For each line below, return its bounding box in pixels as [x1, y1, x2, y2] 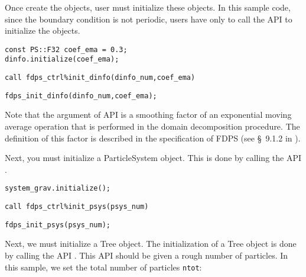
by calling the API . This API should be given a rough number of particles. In [5, 249, 288, 261]
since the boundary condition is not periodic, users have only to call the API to [5, 12, 292, 25]
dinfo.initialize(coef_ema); [5, 55, 119, 64]
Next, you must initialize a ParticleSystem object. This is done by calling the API [5, 152, 302, 164]
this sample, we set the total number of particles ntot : [5, 260, 202, 273]
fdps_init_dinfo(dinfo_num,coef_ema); [5, 91, 157, 100]
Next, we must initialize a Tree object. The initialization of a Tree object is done [5, 237, 297, 250]
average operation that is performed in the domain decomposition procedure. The [5, 120, 300, 132]
